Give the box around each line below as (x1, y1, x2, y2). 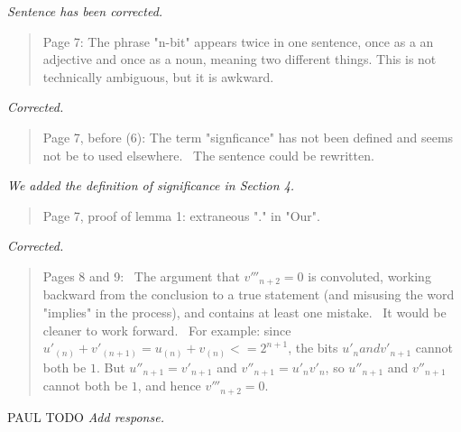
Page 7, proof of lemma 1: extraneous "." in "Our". (42, 206, 320, 225)
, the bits (288, 338, 338, 357)
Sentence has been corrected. (7, 2, 163, 20)
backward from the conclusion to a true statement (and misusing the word (42, 285, 455, 304)
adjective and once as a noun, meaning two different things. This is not (42, 50, 437, 69)
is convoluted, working (308, 266, 431, 285)
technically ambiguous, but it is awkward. (42, 67, 274, 86)
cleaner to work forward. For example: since (42, 320, 291, 339)
